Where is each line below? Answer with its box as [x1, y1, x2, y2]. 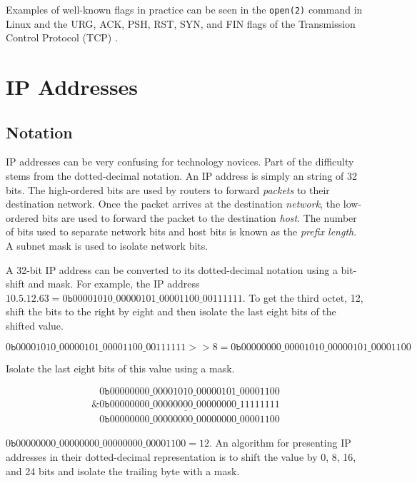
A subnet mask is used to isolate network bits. [6, 238, 208, 253]
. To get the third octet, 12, [242, 290, 363, 305]
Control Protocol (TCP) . [6, 30, 118, 45]
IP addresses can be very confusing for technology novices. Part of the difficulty [6, 154, 354, 169]
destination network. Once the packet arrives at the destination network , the [6, 196, 341, 211]
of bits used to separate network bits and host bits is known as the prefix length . [6, 224, 357, 239]
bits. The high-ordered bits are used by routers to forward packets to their [6, 182, 330, 197]
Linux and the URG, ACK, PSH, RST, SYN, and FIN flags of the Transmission [6, 16, 356, 31]
